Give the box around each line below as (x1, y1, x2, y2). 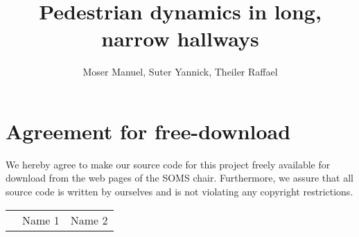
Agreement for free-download (6, 116, 291, 145)
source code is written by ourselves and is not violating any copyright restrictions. (6, 184, 353, 199)
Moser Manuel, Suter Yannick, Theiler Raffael (82, 64, 278, 79)
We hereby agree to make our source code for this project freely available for (6, 157, 331, 171)
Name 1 (22, 211, 60, 228)
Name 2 (70, 211, 108, 228)
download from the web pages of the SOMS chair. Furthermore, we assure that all (6, 170, 353, 185)
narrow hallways (101, 24, 259, 53)
